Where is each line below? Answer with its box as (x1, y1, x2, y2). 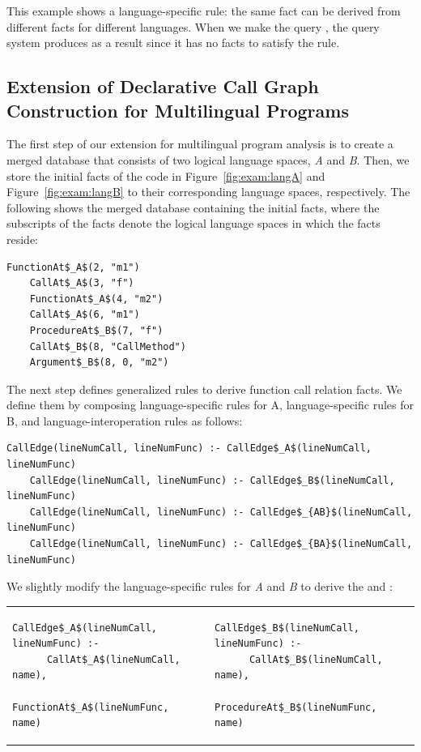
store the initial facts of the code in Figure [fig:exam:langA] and (6, 167, 325, 184)
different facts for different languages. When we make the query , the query (6, 18, 380, 35)
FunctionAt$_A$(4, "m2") (29, 293, 164, 305)
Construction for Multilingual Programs (6, 97, 349, 122)
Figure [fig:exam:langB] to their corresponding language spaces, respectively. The (6, 183, 410, 200)
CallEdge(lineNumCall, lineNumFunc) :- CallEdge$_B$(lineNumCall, (29, 474, 395, 486)
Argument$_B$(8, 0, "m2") (29, 357, 169, 369)
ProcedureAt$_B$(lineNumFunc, (214, 701, 377, 713)
